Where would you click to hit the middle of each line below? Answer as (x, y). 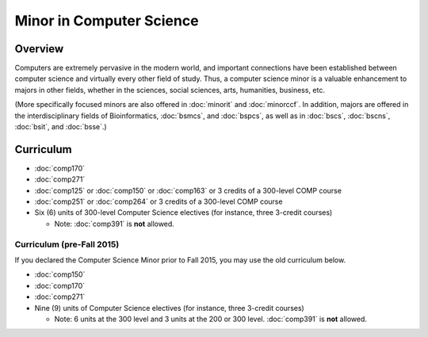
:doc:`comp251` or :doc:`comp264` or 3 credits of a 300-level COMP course (159, 201)
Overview (39, 49)
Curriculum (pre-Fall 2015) (67, 244)
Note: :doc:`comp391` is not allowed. (114, 224)
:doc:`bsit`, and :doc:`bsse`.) (61, 127)
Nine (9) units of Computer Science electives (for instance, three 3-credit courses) (169, 308)
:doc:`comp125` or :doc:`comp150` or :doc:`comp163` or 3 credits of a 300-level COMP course (188, 190)
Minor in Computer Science (107, 21)
